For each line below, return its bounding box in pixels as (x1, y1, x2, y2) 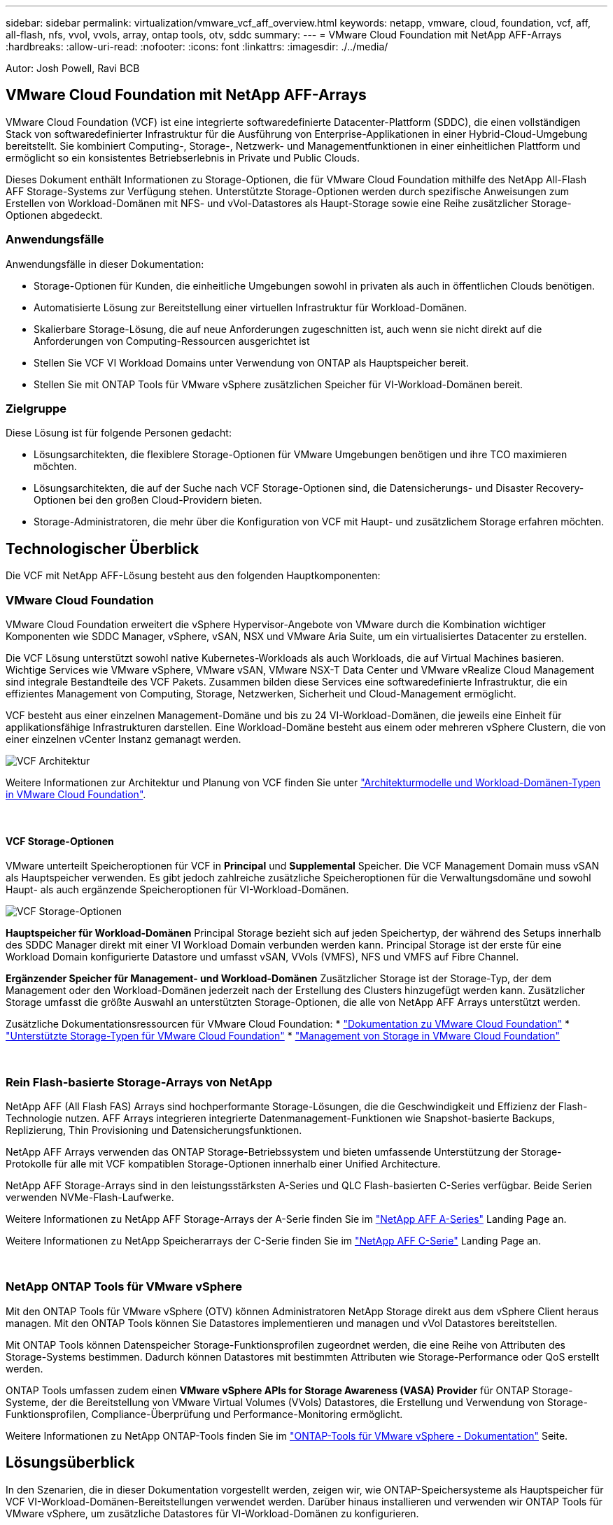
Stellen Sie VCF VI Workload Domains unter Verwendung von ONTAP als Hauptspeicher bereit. (34, 356, 469, 369)
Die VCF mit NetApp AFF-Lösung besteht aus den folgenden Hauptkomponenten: (6, 569, 381, 582)
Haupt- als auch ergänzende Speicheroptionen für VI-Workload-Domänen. (6, 884, 349, 896)
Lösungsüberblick (6, 1454, 135, 1472)
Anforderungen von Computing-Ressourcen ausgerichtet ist (34, 334, 310, 347)
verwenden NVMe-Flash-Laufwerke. (6, 1191, 174, 1203)
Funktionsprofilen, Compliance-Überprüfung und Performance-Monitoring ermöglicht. (6, 1407, 403, 1420)
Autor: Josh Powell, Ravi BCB (6, 62, 140, 74)
